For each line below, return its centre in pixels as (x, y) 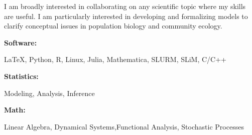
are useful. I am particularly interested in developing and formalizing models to (126, 16)
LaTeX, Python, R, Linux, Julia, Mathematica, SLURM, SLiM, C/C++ (115, 59)
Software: (21, 42)
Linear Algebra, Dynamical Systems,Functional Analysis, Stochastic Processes (124, 126)
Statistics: (21, 76)
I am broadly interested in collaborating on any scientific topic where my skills (125, 6)
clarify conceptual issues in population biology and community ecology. (113, 26)
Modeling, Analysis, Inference (49, 93)
